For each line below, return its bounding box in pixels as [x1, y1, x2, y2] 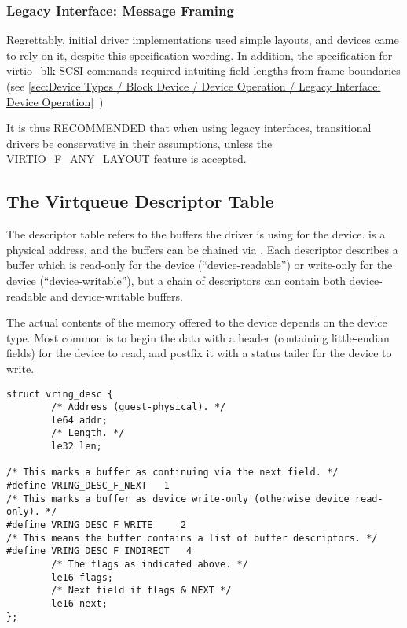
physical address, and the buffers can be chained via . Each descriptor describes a [6, 241, 398, 257]
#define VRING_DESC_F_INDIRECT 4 [6, 545, 192, 557]
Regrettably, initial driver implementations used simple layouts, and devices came [6, 31, 399, 48]
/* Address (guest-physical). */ [51, 401, 226, 413]
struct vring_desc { [6, 388, 114, 400]
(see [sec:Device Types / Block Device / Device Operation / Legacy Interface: [6, 78, 381, 94]
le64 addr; [51, 414, 108, 426]
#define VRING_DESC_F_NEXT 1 [6, 480, 170, 492]
